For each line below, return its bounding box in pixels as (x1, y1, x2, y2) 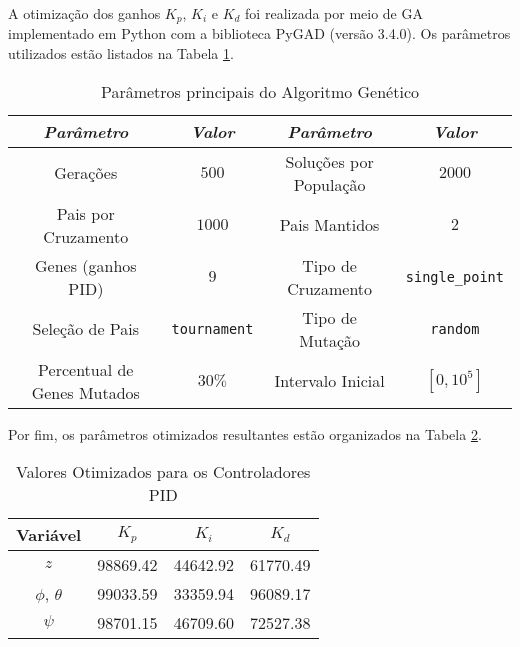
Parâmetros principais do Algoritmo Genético (100, 79, 420, 103)
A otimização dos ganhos (8, 3, 161, 23)
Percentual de (38, 357, 134, 381)
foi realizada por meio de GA (245, 3, 423, 23)
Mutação (299, 328, 361, 352)
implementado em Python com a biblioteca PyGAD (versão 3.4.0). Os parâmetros (8, 23, 511, 44)
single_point (405, 268, 504, 285)
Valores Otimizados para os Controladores (16, 460, 311, 484)
